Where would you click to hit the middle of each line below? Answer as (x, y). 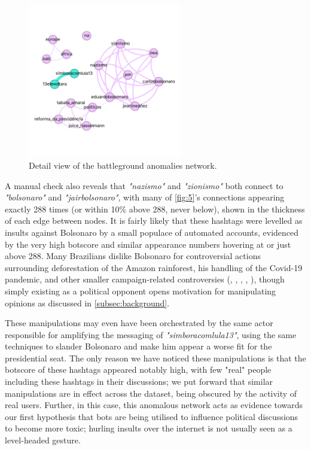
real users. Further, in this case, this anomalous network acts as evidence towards (154, 405)
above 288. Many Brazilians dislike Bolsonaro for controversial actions (133, 256)
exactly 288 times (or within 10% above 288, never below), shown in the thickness (155, 209)
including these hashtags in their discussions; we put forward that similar (139, 381)
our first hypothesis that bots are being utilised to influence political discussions (152, 416)
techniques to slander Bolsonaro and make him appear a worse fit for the (138, 346)
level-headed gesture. (43, 440)
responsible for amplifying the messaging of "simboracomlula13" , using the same (151, 334)
